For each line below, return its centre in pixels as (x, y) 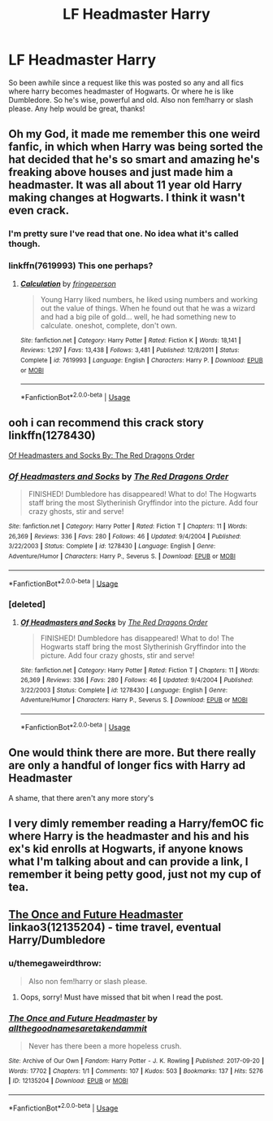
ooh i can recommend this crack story (106, 423)
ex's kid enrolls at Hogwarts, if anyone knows (126, 849)
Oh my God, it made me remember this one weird (134, 134)
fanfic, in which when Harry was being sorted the (136, 147)
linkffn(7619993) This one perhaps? (81, 266)
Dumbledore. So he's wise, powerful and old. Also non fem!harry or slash (131, 99)
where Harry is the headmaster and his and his (129, 836)
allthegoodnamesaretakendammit (78, 1028)
